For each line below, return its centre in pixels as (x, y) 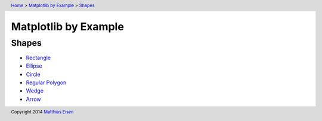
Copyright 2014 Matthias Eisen (42, 112)
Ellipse (34, 66)
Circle (33, 74)
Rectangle (38, 58)
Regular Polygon (46, 82)
